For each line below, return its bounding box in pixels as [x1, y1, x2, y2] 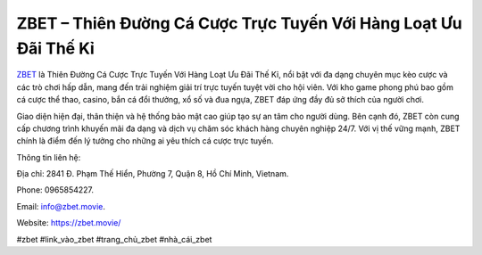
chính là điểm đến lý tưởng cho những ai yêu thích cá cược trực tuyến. [16, 136, 274, 146]
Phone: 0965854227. [16, 185, 94, 195]
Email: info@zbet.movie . [16, 201, 106, 211]
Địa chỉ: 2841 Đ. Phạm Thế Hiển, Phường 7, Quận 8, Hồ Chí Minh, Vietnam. [16, 169, 289, 179]
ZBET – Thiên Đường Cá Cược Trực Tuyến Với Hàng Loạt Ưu [16, 13, 463, 33]
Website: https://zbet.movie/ [16, 218, 121, 228]
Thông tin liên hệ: [16, 152, 81, 162]
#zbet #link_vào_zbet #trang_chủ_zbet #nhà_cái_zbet [16, 234, 212, 244]
